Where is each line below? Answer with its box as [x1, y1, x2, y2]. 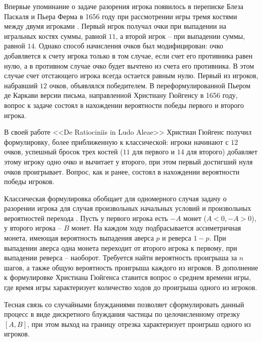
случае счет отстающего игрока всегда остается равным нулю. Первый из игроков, [4, 70, 258, 81]
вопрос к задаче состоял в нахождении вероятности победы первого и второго [4, 99, 244, 110]
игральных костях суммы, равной [4, 30, 107, 41]
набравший [4, 80, 38, 90]
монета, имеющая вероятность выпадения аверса [4, 233, 154, 243]
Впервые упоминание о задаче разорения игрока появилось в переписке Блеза [4, 1, 243, 11]
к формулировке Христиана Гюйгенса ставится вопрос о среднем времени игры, [4, 272, 251, 282]
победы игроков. [4, 176, 55, 187]
